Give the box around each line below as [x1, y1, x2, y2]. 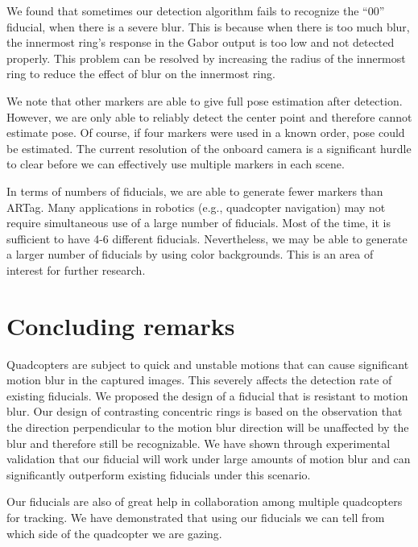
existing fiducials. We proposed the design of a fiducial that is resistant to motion [6, 387, 408, 404]
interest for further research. [6, 261, 146, 278]
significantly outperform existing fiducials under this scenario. [6, 466, 311, 483]
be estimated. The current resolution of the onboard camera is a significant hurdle [6, 139, 412, 156]
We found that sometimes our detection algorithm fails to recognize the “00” [6, 2, 385, 19]
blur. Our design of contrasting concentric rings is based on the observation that [6, 403, 403, 420]
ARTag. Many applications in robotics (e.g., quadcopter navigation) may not [6, 198, 386, 215]
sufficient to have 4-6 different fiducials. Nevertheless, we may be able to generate [6, 230, 408, 247]
